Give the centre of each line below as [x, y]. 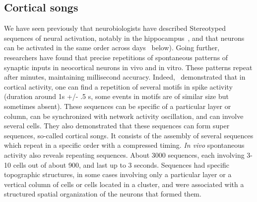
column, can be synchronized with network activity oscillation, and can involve [124, 116]
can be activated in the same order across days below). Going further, [112, 48]
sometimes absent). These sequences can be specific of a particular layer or [118, 106]
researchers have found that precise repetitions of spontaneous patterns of [116, 57]
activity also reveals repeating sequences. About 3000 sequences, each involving [124, 154]
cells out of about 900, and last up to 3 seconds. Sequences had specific [121, 164]
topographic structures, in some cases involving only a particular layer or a [118, 174]
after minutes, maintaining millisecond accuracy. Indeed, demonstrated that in [125, 77]
